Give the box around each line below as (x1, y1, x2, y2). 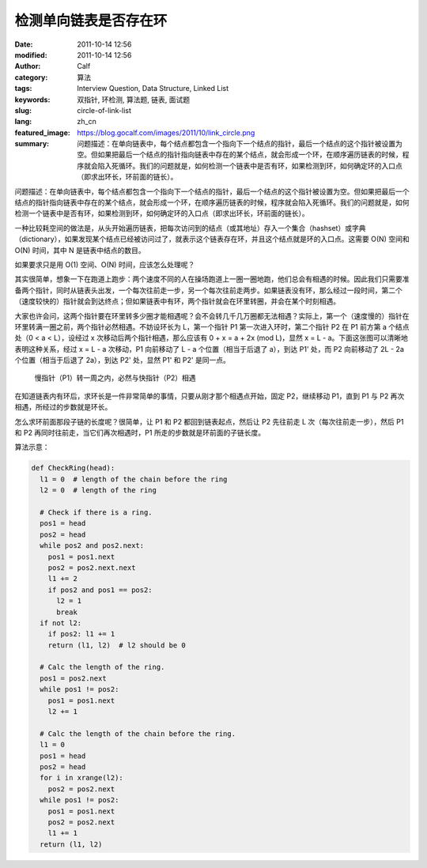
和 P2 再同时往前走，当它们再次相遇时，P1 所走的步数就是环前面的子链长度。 (14, 428, 265, 438)
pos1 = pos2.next (40, 674, 107, 683)
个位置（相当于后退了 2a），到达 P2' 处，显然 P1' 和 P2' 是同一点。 (14, 356, 231, 365)
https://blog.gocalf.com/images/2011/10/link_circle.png (77, 127, 255, 138)
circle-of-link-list (77, 105, 132, 115)
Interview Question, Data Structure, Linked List (77, 84, 229, 93)
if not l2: (40, 618, 82, 628)
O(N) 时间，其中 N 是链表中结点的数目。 (14, 245, 145, 255)
